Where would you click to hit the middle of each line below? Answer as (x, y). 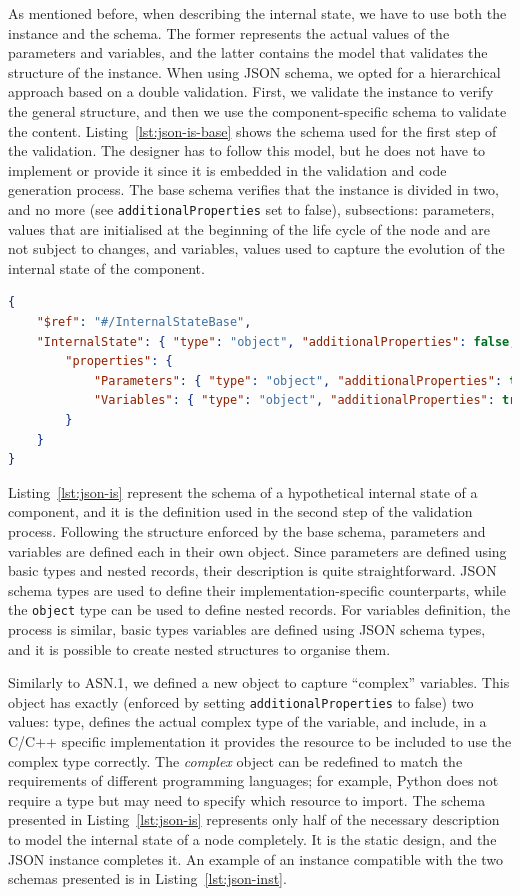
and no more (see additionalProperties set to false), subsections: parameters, (251, 208)
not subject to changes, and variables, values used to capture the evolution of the (256, 248)
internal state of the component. (106, 267)
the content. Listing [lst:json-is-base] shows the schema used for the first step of (252, 130)
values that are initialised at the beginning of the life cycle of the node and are (249, 228)
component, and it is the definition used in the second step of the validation (240, 511)
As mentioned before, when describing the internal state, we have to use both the (257, 13)
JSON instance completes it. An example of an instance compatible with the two (256, 858)
